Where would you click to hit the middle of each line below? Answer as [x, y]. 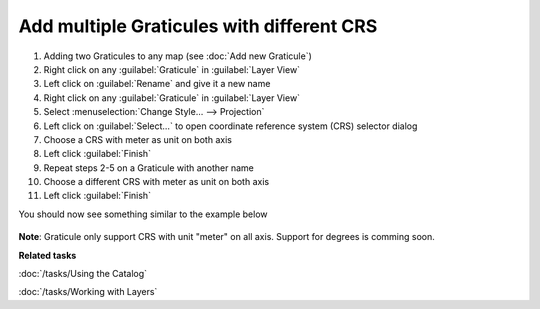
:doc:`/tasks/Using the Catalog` [83, 274]
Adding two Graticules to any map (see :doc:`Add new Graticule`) [177, 56]
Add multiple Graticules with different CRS [198, 26]
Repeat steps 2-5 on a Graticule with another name [149, 167]
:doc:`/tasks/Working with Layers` [88, 292]
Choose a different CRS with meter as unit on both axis [156, 182]
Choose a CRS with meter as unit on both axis [137, 139]
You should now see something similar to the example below [143, 214]
